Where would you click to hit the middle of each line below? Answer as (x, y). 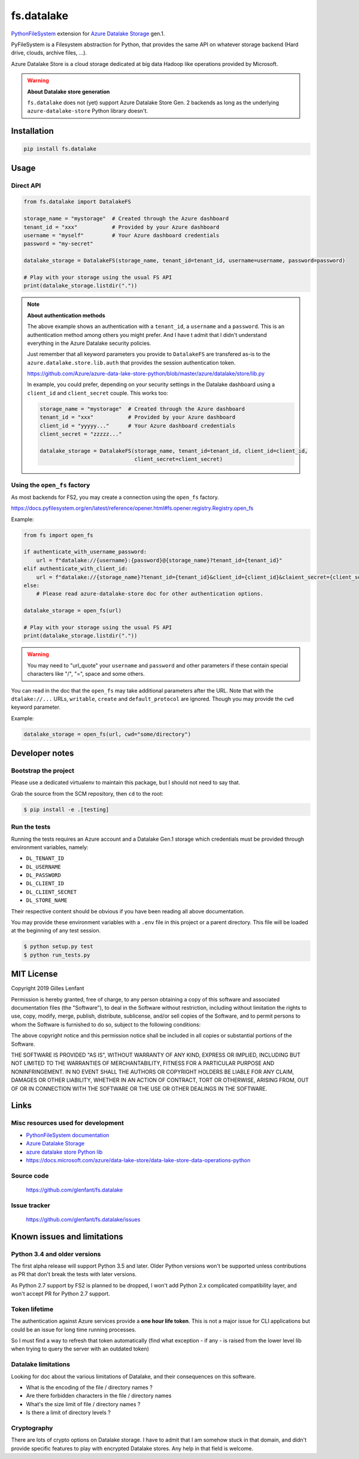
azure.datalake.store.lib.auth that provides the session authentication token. (131, 362)
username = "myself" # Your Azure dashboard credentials (121, 235)
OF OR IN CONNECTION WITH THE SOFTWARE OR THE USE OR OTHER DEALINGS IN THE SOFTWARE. (139, 1088)
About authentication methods (66, 315)
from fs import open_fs (59, 535)
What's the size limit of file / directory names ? (83, 1404)
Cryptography (32, 1428)
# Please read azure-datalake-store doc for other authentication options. (150, 594)
